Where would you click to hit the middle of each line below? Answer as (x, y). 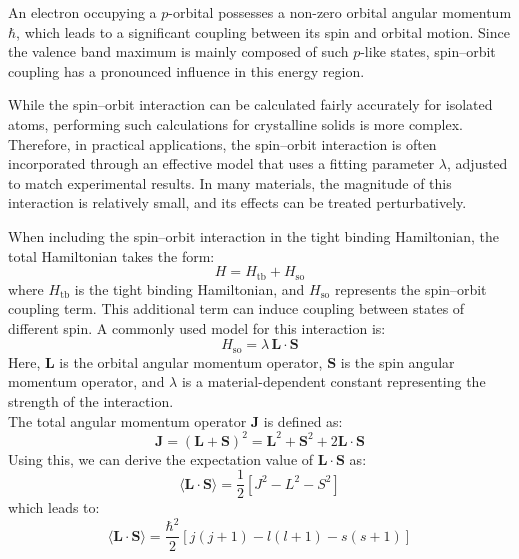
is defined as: (303, 420)
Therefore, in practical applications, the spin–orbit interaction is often (222, 143)
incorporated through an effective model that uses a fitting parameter (221, 163)
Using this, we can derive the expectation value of (161, 458)
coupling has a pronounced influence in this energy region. (186, 70)
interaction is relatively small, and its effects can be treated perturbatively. (237, 202)
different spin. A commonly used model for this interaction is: (197, 327)
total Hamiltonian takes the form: (111, 255)
